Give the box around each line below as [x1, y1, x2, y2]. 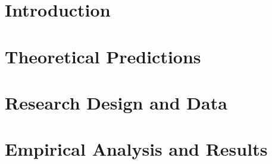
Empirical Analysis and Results [5, 137, 268, 161]
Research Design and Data [5, 90, 227, 114]
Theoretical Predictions [5, 44, 201, 68]
